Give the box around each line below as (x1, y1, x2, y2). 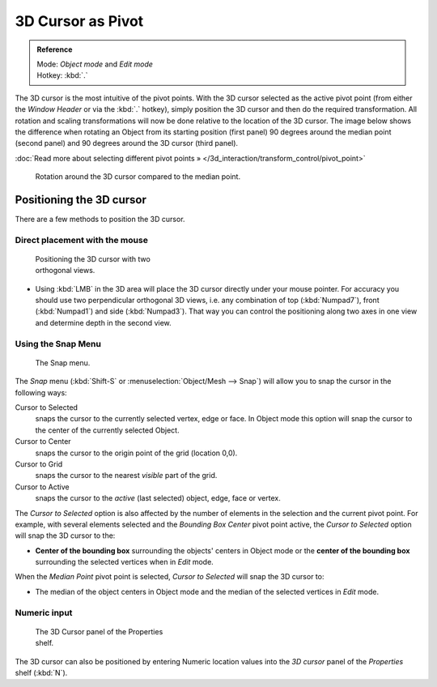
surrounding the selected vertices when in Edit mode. (35, 557, 214, 567)
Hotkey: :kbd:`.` (36, 70, 88, 80)
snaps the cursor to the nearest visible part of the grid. (35, 471, 218, 480)
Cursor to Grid (15, 459, 63, 469)
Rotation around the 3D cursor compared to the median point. (35, 172, 241, 181)
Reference (36, 45, 73, 54)
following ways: (15, 387, 68, 397)
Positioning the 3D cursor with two (35, 254, 151, 263)
